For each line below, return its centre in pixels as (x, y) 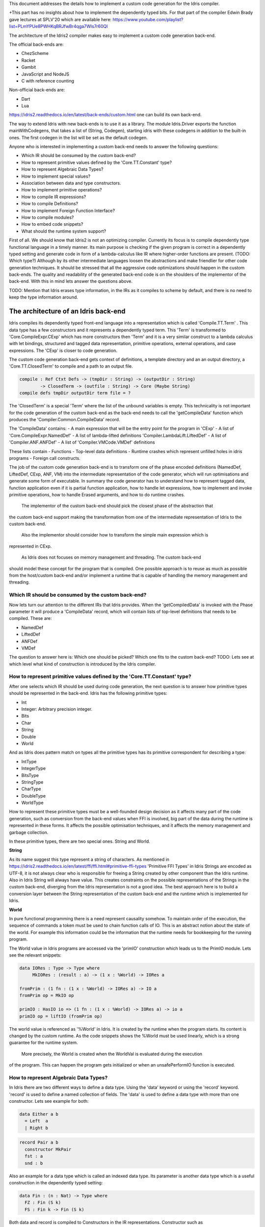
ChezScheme (35, 53)
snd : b (34, 1163)
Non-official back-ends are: (37, 90)
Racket (28, 60)
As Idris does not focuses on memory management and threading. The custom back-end (111, 558)
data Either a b (39, 1114)
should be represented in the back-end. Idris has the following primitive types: (88, 693)
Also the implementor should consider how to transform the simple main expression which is (115, 535)
